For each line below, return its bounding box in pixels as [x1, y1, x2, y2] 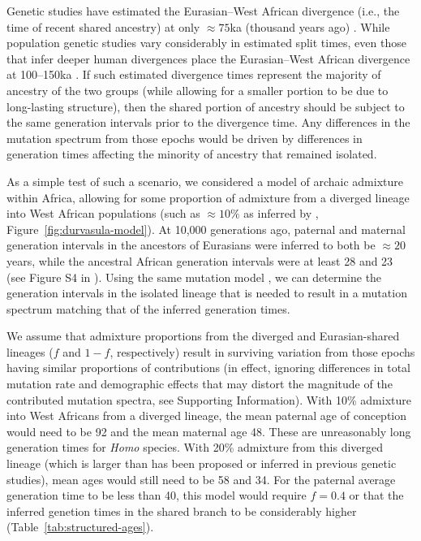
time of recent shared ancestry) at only [6, 18, 200, 35]
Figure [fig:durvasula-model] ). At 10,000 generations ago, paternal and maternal [6, 220, 406, 237]
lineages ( [6, 343, 54, 360]
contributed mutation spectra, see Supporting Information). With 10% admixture [6, 391, 411, 408]
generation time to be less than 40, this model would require [6, 487, 307, 504]
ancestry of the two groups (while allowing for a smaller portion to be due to [6, 81, 389, 98]
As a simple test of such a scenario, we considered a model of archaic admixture [6, 172, 403, 189]
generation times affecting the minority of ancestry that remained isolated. [6, 145, 377, 162]
